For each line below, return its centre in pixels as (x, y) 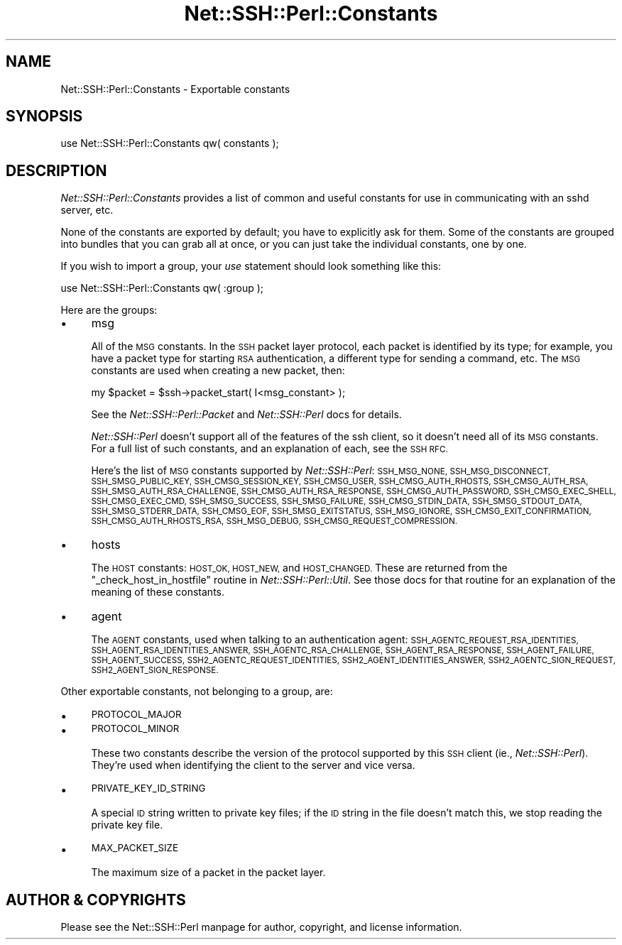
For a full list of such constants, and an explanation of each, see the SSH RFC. (269, 449)
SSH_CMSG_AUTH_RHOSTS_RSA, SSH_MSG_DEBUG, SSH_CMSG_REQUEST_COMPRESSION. (274, 521)
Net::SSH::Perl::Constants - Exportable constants (175, 89)
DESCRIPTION (56, 170)
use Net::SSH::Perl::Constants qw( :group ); (162, 288)
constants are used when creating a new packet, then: (218, 371)
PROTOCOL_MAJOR (136, 715)
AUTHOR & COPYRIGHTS (96, 900)
